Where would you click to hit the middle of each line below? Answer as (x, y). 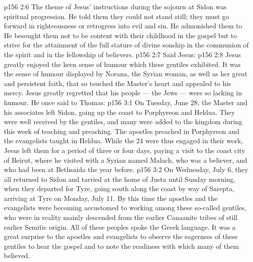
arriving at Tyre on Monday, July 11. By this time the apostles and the (111, 198)
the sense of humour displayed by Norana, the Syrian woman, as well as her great (126, 74)
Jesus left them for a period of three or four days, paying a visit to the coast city (125, 150)
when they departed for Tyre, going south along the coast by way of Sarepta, (119, 188)
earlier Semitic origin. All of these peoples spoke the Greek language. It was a (120, 227)
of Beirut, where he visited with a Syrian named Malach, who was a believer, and (126, 160)
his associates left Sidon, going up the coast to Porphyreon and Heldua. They (119, 112)
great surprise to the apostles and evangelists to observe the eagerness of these (121, 236)
